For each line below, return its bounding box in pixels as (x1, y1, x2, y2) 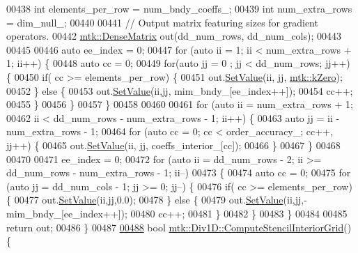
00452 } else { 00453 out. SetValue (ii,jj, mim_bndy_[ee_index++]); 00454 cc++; (6, 83, 353, 98)
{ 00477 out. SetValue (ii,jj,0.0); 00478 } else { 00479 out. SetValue (6, 192, 283, 207)
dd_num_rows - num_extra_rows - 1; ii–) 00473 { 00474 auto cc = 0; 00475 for (6, 165, 351, 180)
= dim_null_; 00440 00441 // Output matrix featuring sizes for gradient (6, 15, 318, 29)
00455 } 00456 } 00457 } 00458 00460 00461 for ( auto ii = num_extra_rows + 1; (6, 97, 353, 112)
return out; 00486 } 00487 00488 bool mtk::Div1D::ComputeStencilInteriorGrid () (6, 220, 352, 234)
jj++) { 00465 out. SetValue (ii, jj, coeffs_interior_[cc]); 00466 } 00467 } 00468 (6, 137, 341, 152)
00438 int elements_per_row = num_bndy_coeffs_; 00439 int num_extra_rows (6, 1, 352, 15)
